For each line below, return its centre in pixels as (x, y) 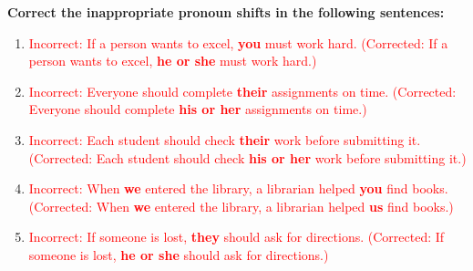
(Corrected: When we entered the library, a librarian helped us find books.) (241, 206)
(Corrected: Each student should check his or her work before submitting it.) (247, 157)
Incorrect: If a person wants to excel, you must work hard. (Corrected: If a (238, 42)
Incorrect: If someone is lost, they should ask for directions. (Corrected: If (236, 237)
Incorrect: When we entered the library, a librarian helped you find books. (238, 188)
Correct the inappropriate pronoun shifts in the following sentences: (226, 12)
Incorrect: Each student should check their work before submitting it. (225, 139)
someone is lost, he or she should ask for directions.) (179, 254)
